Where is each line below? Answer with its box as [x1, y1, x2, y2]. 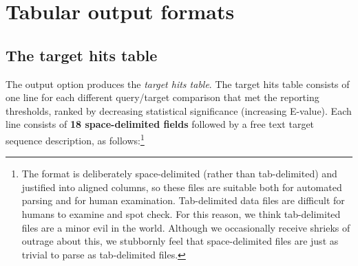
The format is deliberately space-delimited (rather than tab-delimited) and [21, 166, 337, 181]
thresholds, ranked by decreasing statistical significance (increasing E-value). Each [6, 103, 352, 118]
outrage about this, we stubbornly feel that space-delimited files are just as [21, 234, 339, 248]
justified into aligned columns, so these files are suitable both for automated [21, 179, 342, 194]
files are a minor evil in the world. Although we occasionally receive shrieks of [21, 220, 350, 234]
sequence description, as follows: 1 [6, 131, 145, 147]
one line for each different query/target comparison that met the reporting [6, 90, 319, 104]
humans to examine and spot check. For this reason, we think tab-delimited [21, 206, 341, 221]
